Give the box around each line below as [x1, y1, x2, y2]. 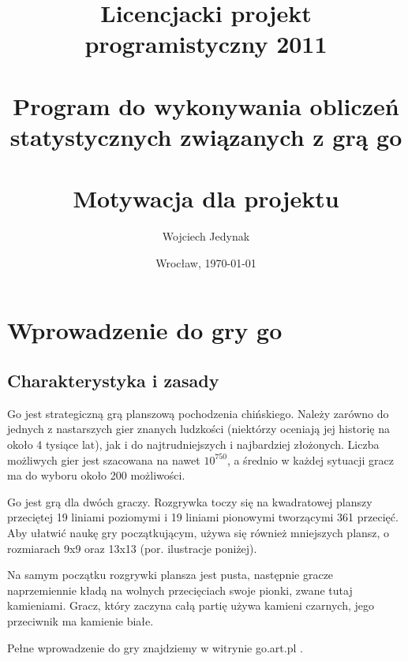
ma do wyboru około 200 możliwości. [7, 467, 185, 484]
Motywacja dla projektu [73, 182, 339, 215]
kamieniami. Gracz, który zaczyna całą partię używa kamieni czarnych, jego [7, 597, 374, 614]
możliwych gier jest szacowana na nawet [7, 451, 200, 468]
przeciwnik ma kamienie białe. [7, 612, 154, 629]
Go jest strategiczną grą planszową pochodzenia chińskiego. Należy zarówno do [7, 405, 389, 421]
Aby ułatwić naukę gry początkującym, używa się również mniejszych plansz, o [7, 524, 390, 540]
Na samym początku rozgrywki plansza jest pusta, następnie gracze [7, 566, 334, 583]
